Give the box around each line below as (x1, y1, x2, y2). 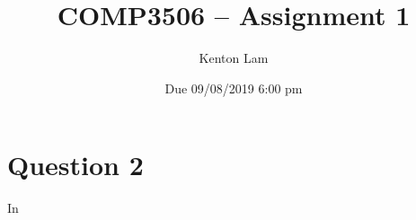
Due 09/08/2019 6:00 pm (164, 78, 303, 97)
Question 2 (7, 146, 144, 183)
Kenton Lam (199, 48, 269, 67)
